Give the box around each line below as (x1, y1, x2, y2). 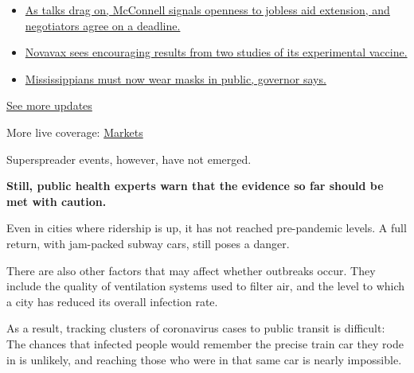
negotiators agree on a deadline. (25, 17, 181, 33)
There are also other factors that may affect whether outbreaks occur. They (6, 262, 376, 278)
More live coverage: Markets (6, 123, 143, 140)
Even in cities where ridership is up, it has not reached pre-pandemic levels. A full (6, 220, 407, 236)
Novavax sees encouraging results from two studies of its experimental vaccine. (25, 44, 408, 60)
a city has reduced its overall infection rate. (6, 293, 218, 309)
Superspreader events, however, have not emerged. (6, 150, 252, 167)
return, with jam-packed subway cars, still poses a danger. (6, 235, 290, 251)
